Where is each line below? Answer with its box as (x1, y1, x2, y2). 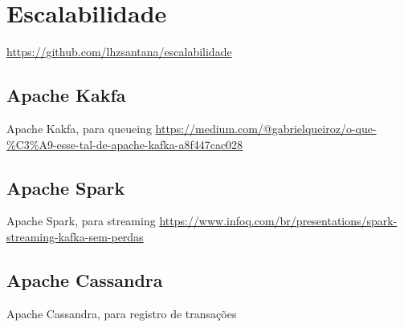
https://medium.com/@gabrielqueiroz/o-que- (155, 119, 377, 136)
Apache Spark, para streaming (6, 212, 156, 229)
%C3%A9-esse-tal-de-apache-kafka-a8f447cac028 (6, 135, 243, 152)
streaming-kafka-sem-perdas (6, 228, 144, 244)
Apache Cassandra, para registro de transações (6, 305, 237, 321)
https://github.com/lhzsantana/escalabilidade (6, 43, 232, 60)
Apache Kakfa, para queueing (6, 119, 152, 136)
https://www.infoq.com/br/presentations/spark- (159, 212, 398, 229)
